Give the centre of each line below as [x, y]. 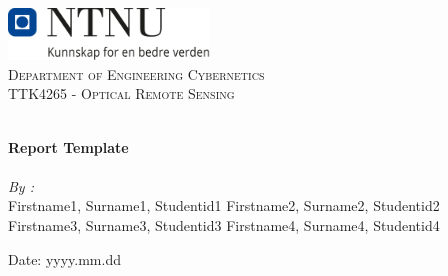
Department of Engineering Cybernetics [136, 73]
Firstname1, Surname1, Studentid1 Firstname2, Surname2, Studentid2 [224, 205]
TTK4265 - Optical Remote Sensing [121, 93]
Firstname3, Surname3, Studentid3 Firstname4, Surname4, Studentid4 [224, 224]
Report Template [68, 146]
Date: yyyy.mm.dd [64, 258]
